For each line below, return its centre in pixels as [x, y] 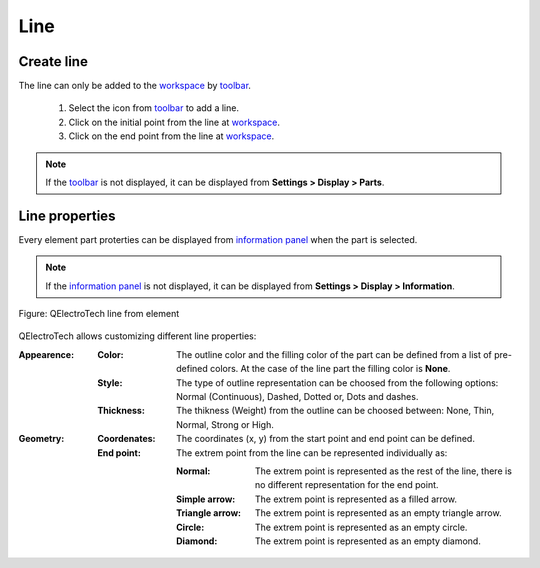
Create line [53, 61]
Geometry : [41, 439]
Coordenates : [126, 439]
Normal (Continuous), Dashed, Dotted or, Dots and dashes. [297, 397]
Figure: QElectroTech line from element [99, 314]
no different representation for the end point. [347, 485]
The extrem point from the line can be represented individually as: [312, 452]
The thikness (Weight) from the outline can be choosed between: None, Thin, [335, 411]
